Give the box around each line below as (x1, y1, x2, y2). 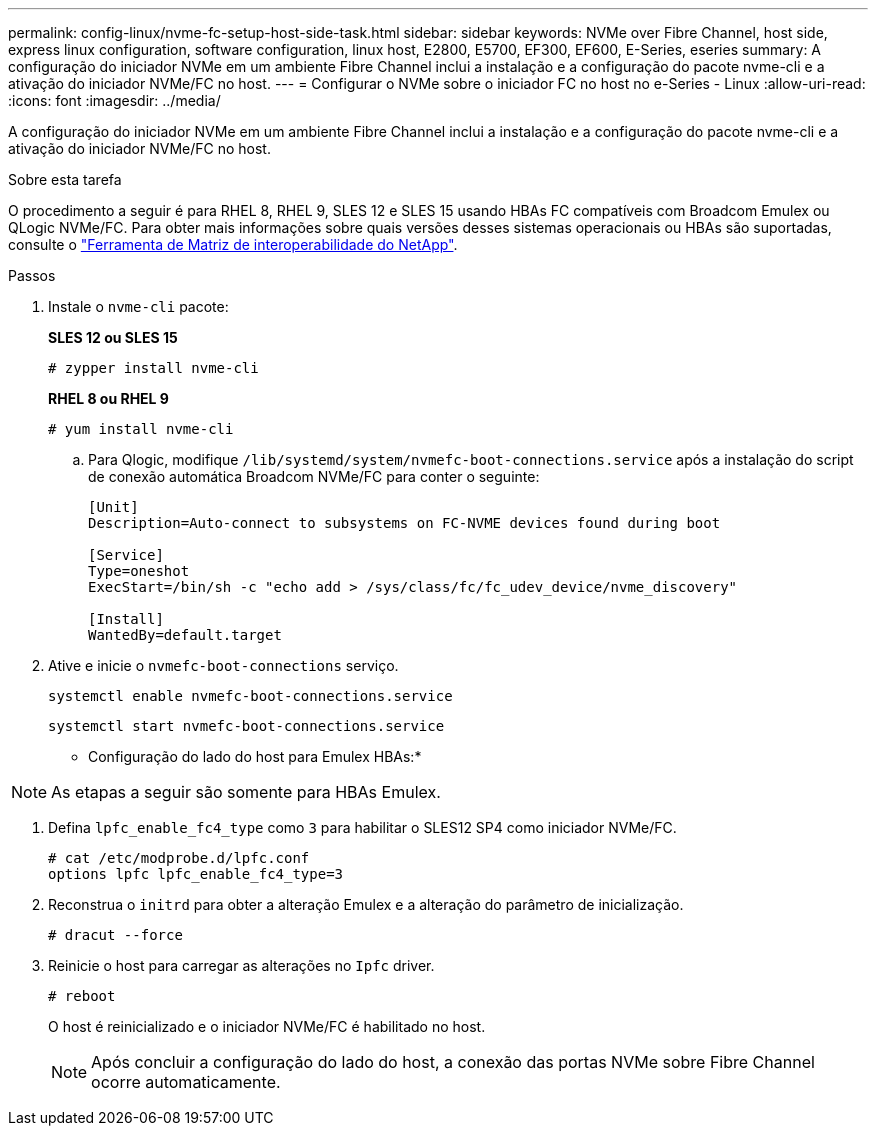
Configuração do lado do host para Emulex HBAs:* (88, 748, 422, 765)
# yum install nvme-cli (48, 421, 234, 437)
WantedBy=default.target (88, 627, 282, 643)
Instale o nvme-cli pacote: (48, 298, 229, 315)
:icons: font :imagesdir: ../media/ (8, 92, 221, 109)
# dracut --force (48, 927, 183, 943)
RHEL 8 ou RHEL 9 (48, 390, 169, 407)
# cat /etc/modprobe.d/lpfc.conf (48, 850, 310, 866)
